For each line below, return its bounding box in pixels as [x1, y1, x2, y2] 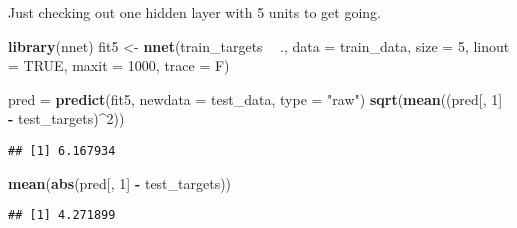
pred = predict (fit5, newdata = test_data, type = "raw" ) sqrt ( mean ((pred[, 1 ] [8, 88, 503, 109]
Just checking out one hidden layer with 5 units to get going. [8, 2, 381, 22]
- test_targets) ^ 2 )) [8, 108, 125, 129]
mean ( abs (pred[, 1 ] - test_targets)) [8, 172, 232, 193]
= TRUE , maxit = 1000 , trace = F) [8, 55, 230, 76]
